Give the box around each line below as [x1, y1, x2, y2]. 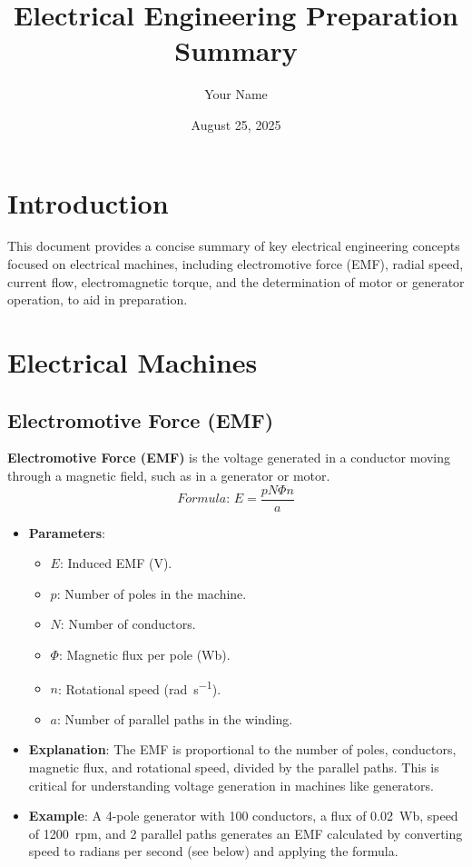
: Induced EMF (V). [59, 553, 172, 573]
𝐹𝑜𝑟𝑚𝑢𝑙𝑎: [177, 493, 231, 506]
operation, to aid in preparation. [7, 290, 188, 309]
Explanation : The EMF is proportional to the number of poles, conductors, [28, 740, 457, 759]
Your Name [204, 85, 268, 104]
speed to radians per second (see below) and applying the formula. [28, 842, 398, 861]
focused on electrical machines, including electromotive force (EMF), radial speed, [7, 254, 464, 274]
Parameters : [28, 523, 105, 542]
